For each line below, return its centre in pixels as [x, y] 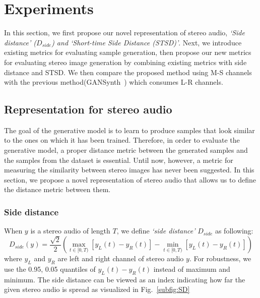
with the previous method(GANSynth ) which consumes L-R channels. [114, 82]
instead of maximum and [192, 269]
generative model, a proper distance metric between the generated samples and [126, 150]
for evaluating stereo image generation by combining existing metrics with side [125, 62]
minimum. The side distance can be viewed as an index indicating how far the [125, 279]
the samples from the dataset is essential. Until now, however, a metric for [119, 160]
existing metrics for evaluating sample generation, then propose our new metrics [128, 52]
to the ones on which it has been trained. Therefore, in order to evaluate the [122, 140]
